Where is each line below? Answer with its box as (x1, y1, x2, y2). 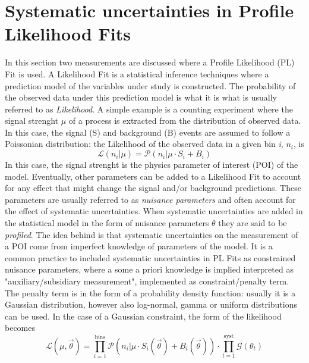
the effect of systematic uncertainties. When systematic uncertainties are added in (5, 205, 303, 217)
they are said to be (218, 217, 287, 229)
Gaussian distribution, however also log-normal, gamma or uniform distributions (5, 298, 298, 311)
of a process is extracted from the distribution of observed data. (68, 114, 301, 127)
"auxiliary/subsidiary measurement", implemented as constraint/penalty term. (5, 275, 289, 287)
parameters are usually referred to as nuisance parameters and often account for (5, 193, 296, 205)
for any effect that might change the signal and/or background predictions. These (5, 181, 301, 194)
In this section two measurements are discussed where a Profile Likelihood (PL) (5, 56, 295, 68)
